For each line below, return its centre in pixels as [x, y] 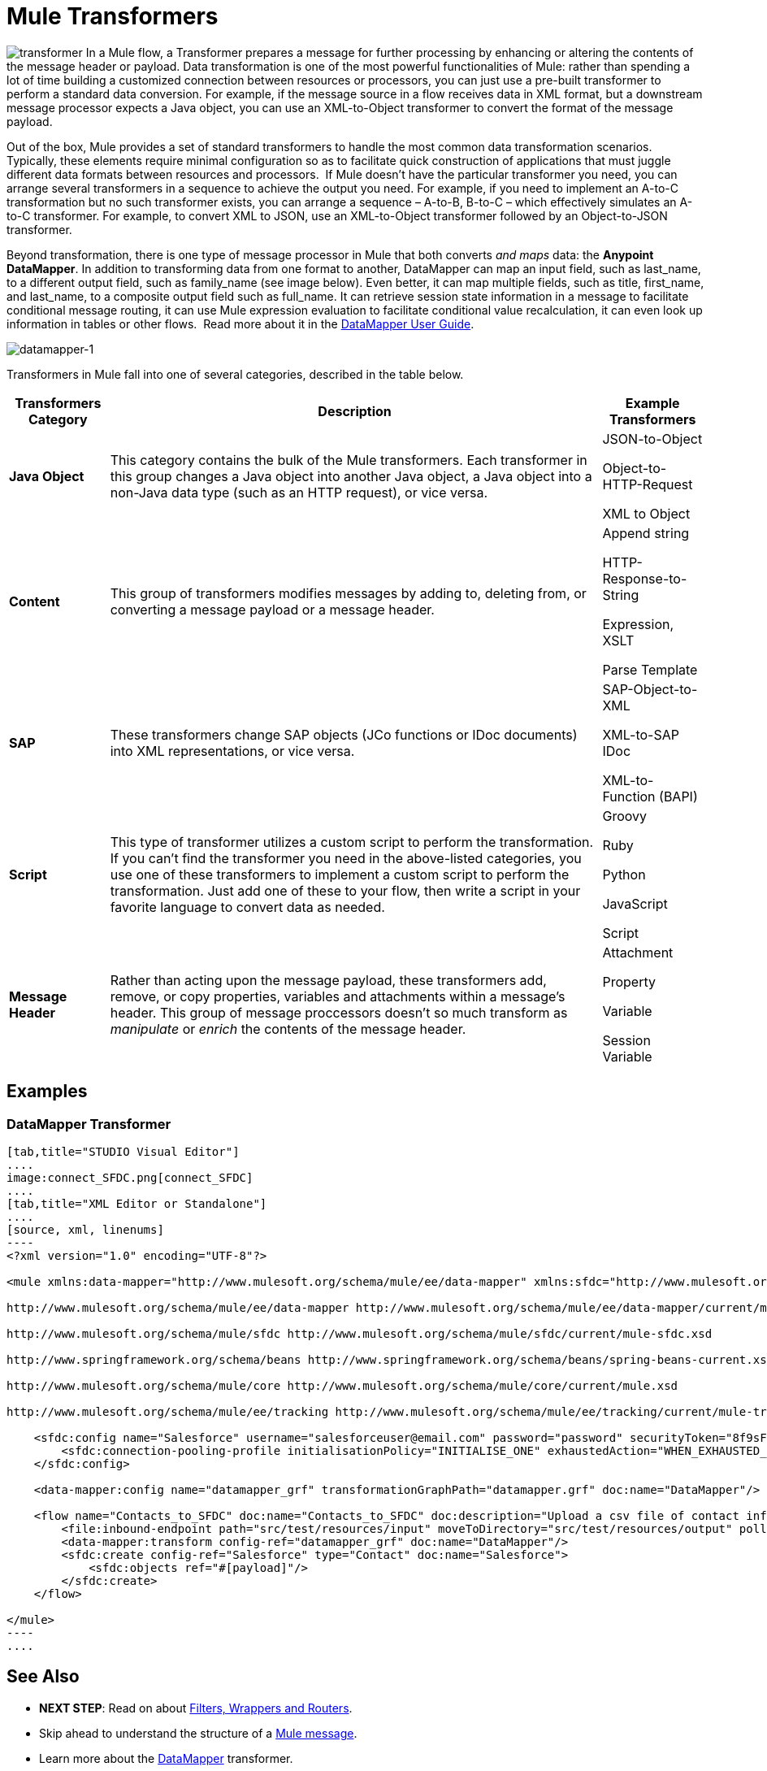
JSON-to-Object [652, 438]
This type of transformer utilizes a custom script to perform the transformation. [352, 842]
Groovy [624, 816]
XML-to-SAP [641, 734]
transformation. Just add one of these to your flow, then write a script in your [345, 890]
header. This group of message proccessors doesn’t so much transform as [339, 1012]
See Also [43, 1677]
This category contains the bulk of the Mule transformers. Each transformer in [349, 460]
